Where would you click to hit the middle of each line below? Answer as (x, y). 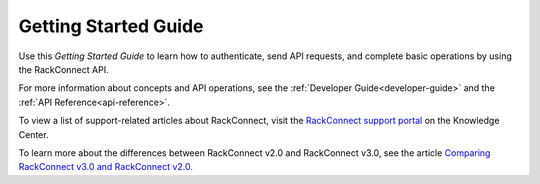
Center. (33, 134)
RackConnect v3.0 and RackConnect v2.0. (106, 167)
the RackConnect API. (63, 69)
